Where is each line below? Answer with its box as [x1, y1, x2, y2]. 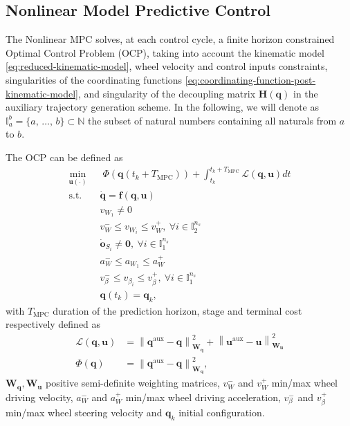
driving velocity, [6, 389, 73, 404]
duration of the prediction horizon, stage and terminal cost [53, 303, 302, 317]
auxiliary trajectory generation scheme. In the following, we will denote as [6, 100, 319, 114]
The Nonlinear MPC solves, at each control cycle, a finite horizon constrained [6, 32, 335, 46]
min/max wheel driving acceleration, [125, 389, 281, 404]
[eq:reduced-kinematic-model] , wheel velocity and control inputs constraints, [6, 59, 328, 73]
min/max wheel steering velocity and [6, 405, 163, 420]
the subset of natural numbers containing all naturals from [88, 113, 337, 127]
